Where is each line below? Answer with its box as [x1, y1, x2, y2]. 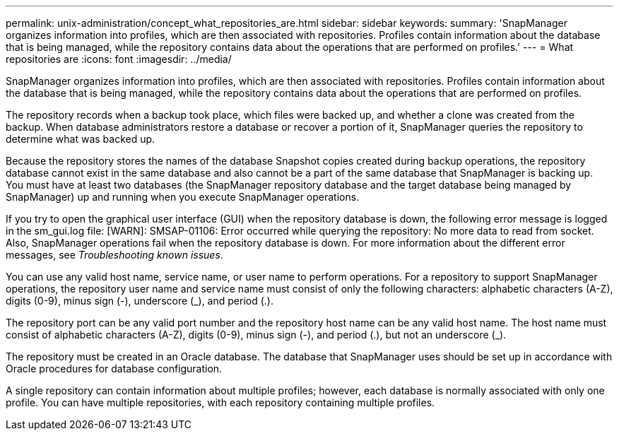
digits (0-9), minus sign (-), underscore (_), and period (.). [6, 295, 273, 307]
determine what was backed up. [6, 133, 155, 145]
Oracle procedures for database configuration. [6, 363, 223, 375]
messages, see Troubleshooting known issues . [6, 249, 223, 261]
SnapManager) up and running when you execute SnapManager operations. [6, 191, 360, 203]
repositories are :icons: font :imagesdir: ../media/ [6, 53, 232, 65]
